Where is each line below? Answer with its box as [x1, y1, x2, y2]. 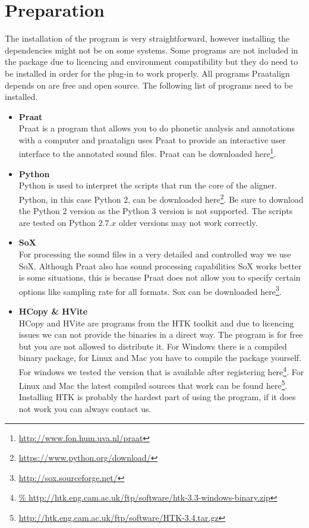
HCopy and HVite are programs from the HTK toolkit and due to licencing [18, 316, 294, 329]
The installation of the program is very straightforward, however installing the [5, 32, 290, 45]
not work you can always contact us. [18, 403, 152, 415]
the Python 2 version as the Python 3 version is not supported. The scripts [18, 205, 293, 217]
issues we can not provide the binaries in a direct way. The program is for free [18, 328, 303, 341]
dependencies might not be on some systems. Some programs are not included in [5, 43, 298, 56]
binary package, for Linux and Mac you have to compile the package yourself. [18, 351, 302, 364]
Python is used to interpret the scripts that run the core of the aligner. [18, 179, 278, 191]
